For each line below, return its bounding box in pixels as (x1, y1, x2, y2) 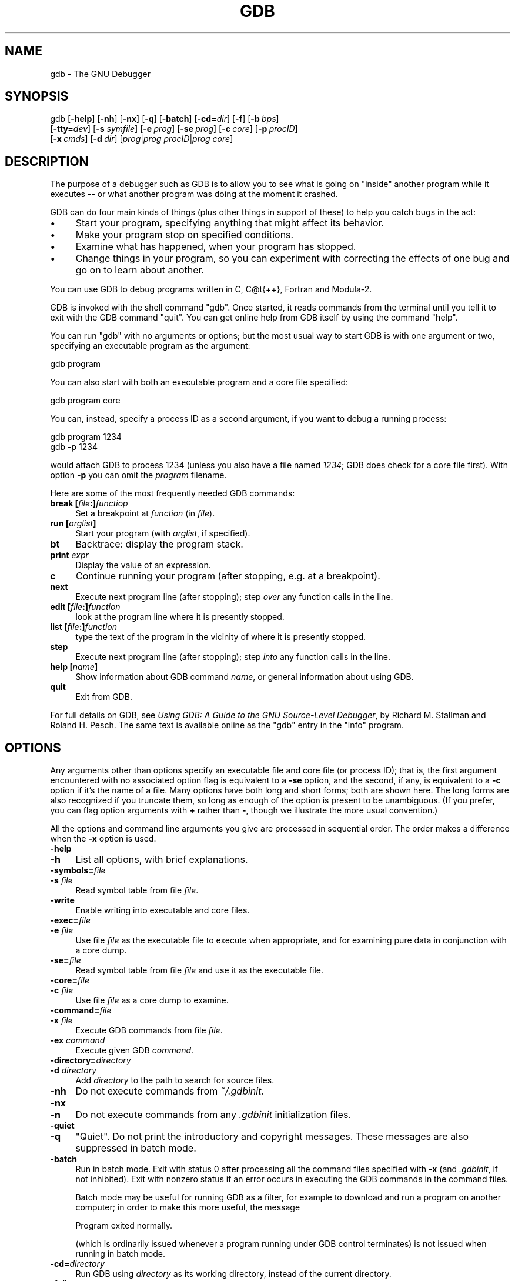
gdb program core (50, 395, 121, 406)
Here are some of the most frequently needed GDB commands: (50, 488, 295, 499)
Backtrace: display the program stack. (75, 538, 243, 551)
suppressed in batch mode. (75, 1142, 196, 1155)
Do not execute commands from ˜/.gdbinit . (75, 1085, 265, 1097)
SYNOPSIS (5, 89, 69, 104)
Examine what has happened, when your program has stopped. (75, 241, 356, 253)
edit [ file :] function (50, 602, 121, 612)
